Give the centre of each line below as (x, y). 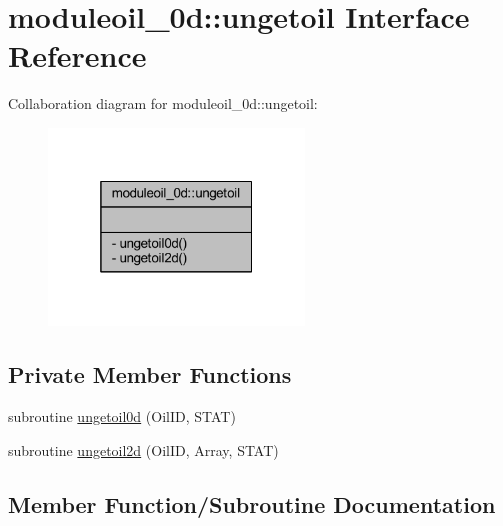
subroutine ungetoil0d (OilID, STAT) (122, 416)
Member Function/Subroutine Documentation (252, 503)
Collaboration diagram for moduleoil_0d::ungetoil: (163, 103)
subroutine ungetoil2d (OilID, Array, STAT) (143, 449)
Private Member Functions (150, 374)
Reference (77, 55)
